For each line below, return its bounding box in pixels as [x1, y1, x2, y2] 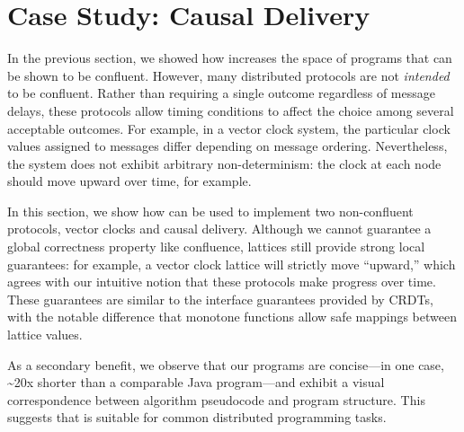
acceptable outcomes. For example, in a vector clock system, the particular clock [7, 119, 451, 137]
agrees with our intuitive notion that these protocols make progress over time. [7, 272, 436, 291]
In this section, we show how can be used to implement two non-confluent [7, 201, 414, 220]
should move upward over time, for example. [7, 172, 252, 190]
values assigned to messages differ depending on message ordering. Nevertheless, [7, 137, 448, 155]
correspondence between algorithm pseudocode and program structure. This [7, 390, 425, 409]
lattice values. [7, 325, 83, 344]
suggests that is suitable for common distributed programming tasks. [7, 408, 387, 427]
